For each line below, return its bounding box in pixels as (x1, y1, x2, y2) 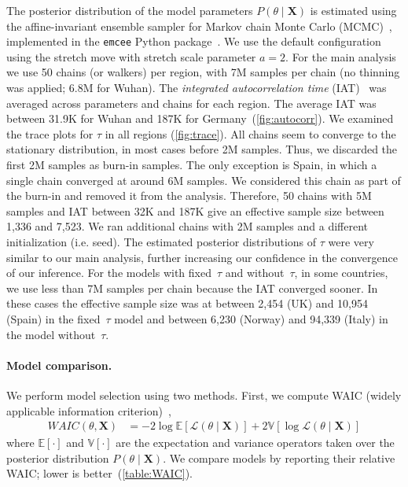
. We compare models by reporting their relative (163, 449, 395, 466)
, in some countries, (294, 264, 388, 281)
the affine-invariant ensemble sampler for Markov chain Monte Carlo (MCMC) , (6, 17, 392, 34)
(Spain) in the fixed (6, 310, 101, 327)
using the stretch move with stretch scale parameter (6, 48, 256, 65)
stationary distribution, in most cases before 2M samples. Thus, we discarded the (6, 141, 398, 157)
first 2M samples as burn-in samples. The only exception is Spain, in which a (6, 157, 377, 172)
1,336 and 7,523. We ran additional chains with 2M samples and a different (6, 218, 368, 234)
